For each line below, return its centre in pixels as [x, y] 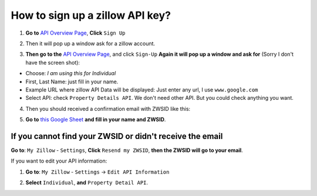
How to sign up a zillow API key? [91, 15]
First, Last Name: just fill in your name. [72, 82]
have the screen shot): [53, 62]
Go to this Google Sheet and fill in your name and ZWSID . [96, 120]
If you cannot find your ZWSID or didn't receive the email [117, 136]
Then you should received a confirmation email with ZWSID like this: [108, 109]
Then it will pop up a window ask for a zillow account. [90, 43]
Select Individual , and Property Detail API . [87, 183]
